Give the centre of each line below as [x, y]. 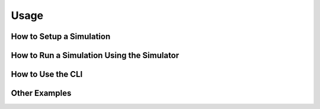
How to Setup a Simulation [61, 36]
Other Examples [41, 93]
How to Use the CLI [47, 74]
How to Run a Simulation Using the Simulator [95, 55]
